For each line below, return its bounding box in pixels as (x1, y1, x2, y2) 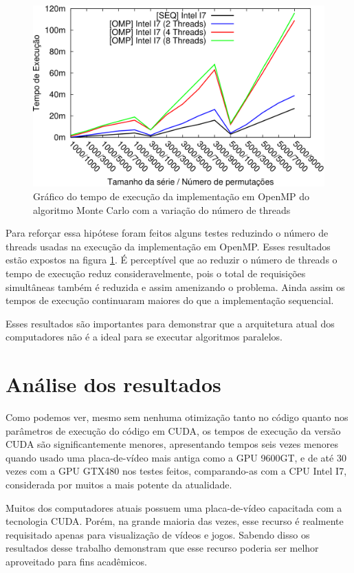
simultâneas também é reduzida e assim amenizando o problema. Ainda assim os (5, 279, 345, 294)
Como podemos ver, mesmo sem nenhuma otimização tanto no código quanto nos (5, 410, 349, 424)
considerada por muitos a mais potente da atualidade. (5, 477, 232, 491)
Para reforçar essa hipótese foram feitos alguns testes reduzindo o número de (5, 226, 329, 240)
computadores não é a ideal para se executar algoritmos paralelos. (5, 329, 283, 344)
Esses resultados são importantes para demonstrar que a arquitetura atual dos (5, 316, 335, 330)
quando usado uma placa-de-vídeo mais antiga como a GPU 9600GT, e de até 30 (5, 450, 346, 464)
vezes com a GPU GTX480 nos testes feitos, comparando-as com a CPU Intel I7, (5, 464, 347, 478)
